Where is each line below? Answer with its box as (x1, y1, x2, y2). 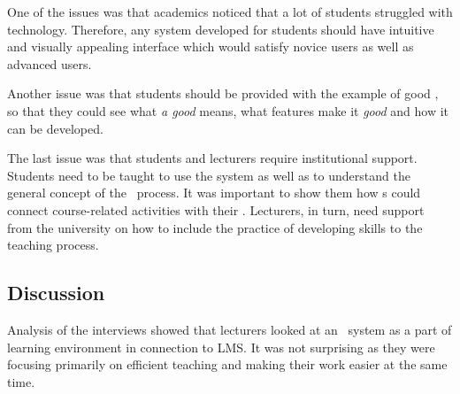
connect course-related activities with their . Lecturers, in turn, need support (7, 200, 425, 219)
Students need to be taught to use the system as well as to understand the (7, 166, 410, 184)
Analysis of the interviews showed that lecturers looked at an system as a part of (7, 320, 452, 338)
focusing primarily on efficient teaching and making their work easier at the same (7, 355, 448, 374)
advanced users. (7, 54, 92, 73)
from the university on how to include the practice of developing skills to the (7, 218, 423, 236)
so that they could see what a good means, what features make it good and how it (7, 101, 449, 120)
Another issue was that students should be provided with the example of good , (7, 84, 439, 103)
